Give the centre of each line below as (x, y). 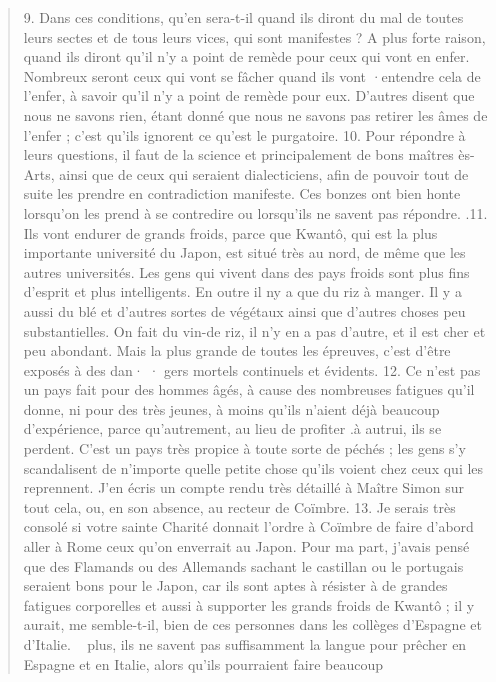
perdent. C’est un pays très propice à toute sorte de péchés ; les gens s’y (244, 448)
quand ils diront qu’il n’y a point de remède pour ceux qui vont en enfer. (246, 56)
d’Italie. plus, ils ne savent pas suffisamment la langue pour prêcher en (245, 644)
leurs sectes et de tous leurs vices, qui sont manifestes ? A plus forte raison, (254, 36)
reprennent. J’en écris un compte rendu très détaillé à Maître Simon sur (243, 487)
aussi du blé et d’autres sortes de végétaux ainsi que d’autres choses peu (244, 310)
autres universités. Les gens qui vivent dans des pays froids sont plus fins (246, 271)
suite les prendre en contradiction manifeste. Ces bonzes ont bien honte (242, 193)
